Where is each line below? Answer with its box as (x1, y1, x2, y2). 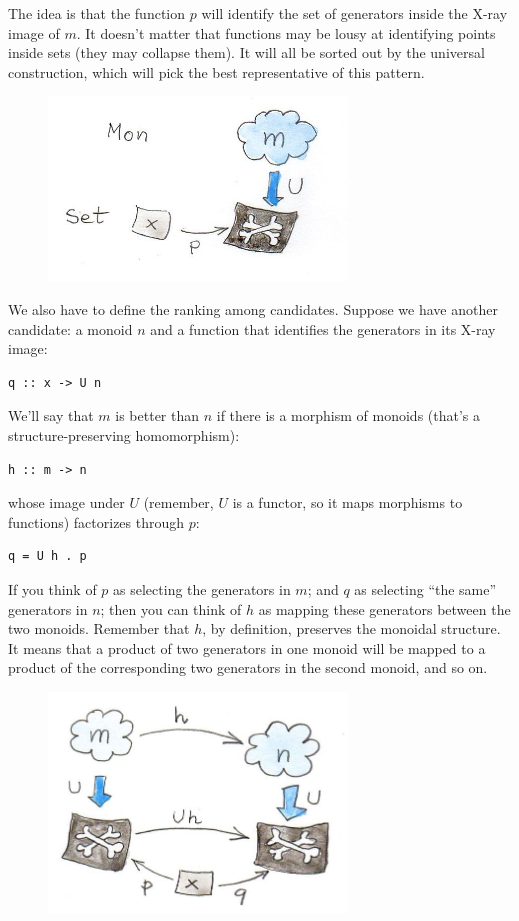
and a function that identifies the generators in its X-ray (150, 318, 496, 339)
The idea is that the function (8, 3, 186, 23)
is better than (115, 405, 200, 426)
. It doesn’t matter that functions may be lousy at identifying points (76, 22, 496, 43)
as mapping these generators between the (258, 598, 511, 619)
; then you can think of (100, 598, 242, 619)
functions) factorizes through (8, 511, 185, 532)
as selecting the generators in (113, 578, 291, 599)
